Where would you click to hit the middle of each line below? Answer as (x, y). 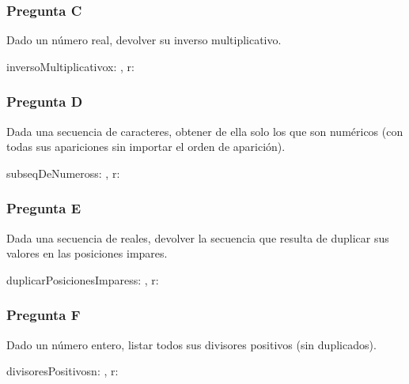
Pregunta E (44, 208)
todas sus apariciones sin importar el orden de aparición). (146, 147)
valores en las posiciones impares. (87, 253)
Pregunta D (45, 102)
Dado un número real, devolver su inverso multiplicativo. (144, 40)
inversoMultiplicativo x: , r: (70, 66)
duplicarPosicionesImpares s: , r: (83, 279)
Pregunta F (44, 315)
